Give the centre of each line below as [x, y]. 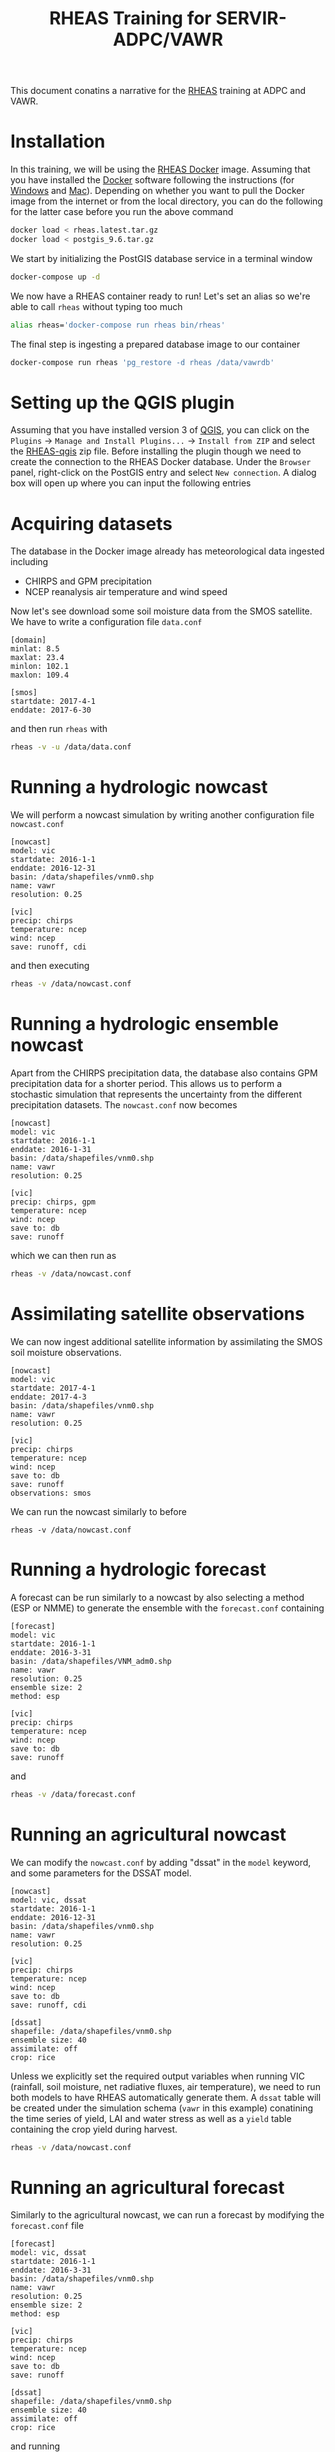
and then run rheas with [59, 729]
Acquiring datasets [91, 523]
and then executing [50, 966]
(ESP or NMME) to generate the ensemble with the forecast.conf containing [167, 1608]
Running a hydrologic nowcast [139, 787]
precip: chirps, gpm [53, 1202]
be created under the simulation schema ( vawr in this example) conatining [161, 2108]
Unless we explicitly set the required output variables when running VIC [157, 2076]
